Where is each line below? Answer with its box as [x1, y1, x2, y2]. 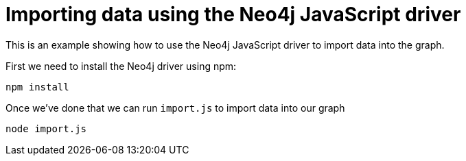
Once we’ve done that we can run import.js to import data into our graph [5, 101, 345, 114]
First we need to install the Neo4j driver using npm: [5, 60, 237, 72]
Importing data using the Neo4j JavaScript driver [5, 3, 461, 26]
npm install [5, 81, 69, 92]
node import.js [5, 123, 87, 134]
